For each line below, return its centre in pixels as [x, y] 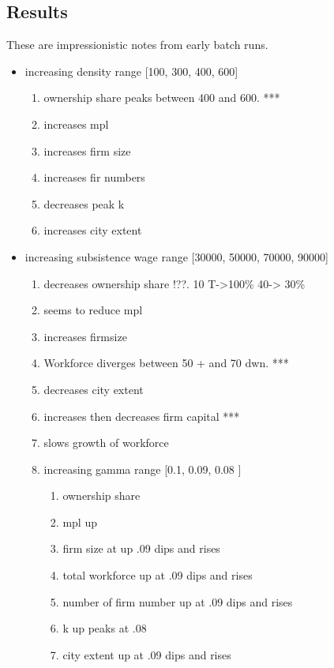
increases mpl [76, 124]
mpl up [80, 522]
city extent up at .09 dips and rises [147, 654]
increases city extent [93, 230]
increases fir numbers [94, 177]
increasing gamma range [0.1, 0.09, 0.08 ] [143, 469]
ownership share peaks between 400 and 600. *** [162, 98]
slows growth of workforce [106, 443]
